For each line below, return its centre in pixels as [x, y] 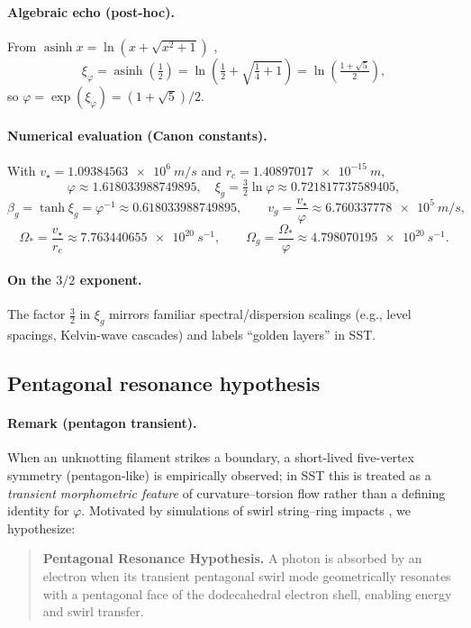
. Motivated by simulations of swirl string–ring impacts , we [246, 510]
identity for [38, 510]
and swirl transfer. [93, 611]
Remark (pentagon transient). [102, 423]
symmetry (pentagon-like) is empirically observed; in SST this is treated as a [219, 474]
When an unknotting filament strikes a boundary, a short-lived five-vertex [211, 457]
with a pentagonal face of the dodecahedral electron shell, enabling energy [247, 593]
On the [29, 280]
